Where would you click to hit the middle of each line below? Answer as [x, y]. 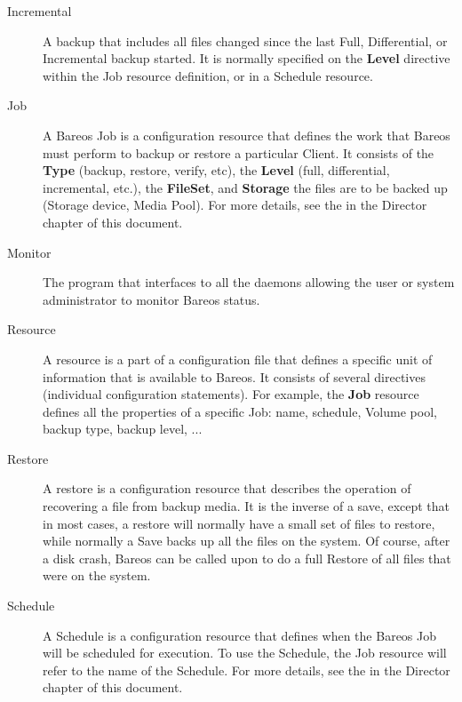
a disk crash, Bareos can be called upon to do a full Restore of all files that [247, 558]
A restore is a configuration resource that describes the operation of [227, 488]
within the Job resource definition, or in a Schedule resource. [208, 75]
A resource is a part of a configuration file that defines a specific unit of [238, 359]
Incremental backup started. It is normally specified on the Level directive [247, 58]
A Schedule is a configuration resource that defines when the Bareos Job [240, 635]
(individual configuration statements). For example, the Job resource [231, 394]
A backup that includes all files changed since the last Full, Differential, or [245, 40]
